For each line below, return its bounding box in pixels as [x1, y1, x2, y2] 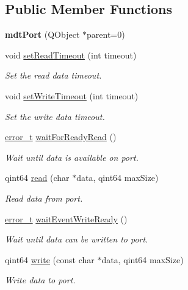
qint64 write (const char [5, 253, 95, 266]
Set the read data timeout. [5, 69, 102, 82]
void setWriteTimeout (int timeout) [5, 89, 139, 102]
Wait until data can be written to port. [5, 233, 148, 246]
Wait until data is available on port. [5, 150, 139, 163]
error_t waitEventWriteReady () [5, 212, 128, 225]
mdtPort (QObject [5, 28, 80, 41]
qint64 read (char [5, 171, 70, 184]
